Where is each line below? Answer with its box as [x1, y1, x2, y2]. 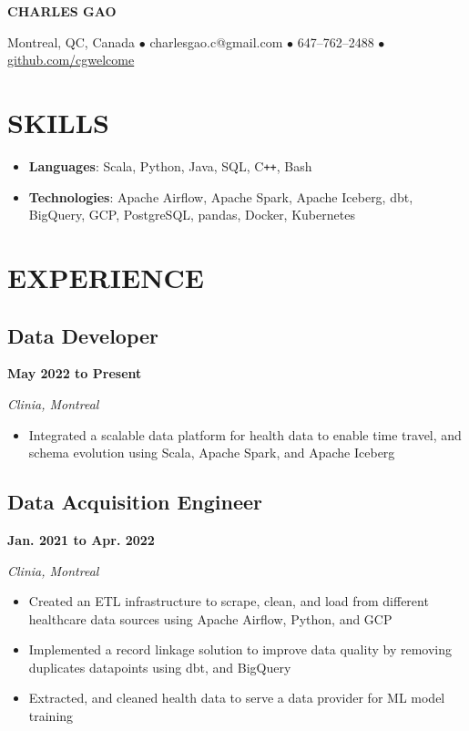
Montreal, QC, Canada [7, 32, 136, 51]
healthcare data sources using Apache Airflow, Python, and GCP [28, 609, 393, 628]
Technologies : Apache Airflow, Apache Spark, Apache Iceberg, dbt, [28, 187, 413, 206]
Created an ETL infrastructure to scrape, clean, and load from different [28, 592, 429, 611]
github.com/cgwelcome [7, 50, 135, 69]
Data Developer [7, 321, 159, 349]
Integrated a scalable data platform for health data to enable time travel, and [28, 425, 462, 444]
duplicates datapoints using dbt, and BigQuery [28, 657, 291, 676]
